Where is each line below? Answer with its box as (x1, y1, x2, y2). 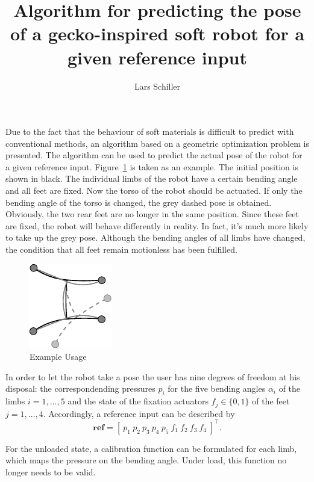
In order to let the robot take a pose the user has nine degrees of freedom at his (5, 370, 300, 383)
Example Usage (30, 350, 87, 363)
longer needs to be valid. (5, 465, 96, 478)
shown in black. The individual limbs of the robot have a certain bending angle (5, 172, 298, 185)
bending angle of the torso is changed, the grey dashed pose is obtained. (5, 196, 272, 208)
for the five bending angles (168, 382, 266, 395)
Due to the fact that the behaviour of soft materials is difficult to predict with (5, 125, 294, 138)
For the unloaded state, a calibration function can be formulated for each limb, (5, 442, 297, 454)
